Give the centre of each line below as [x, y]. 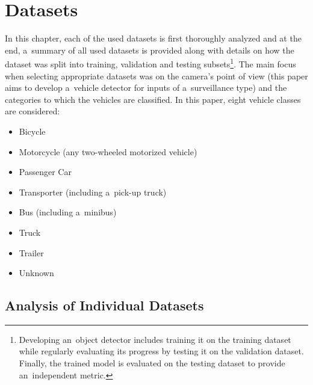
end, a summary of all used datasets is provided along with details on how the [150, 50]
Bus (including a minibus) [68, 212]
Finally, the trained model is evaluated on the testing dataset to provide [152, 363]
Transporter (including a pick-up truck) [93, 192]
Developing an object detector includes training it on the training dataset [155, 339]
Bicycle [32, 131]
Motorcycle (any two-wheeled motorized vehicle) [108, 151]
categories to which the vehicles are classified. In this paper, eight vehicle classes [153, 99]
